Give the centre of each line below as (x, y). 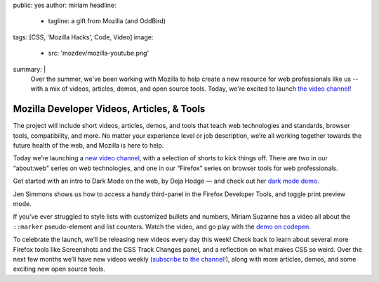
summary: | (29, 69)
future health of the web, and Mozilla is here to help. (88, 146)
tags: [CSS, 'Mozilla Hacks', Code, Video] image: (83, 37)
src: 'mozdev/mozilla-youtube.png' (99, 53)
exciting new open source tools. (59, 269)
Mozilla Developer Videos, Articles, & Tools (109, 109)
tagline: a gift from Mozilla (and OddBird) (107, 21)
